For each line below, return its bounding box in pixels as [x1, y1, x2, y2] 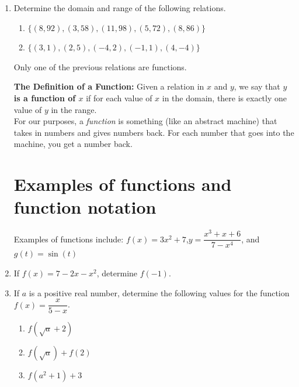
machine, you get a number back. [13, 138, 133, 150]
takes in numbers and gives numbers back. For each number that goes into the [13, 126, 294, 138]
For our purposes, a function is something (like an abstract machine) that [13, 115, 277, 127]
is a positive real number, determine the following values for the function [29, 286, 290, 299]
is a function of [13, 91, 76, 104]
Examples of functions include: [13, 232, 124, 245]
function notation [13, 195, 157, 219]
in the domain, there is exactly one [162, 91, 287, 104]
